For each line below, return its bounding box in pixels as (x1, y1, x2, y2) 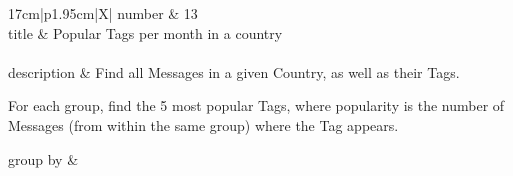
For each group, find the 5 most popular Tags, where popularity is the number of (8, 95, 505, 116)
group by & (8, 148, 79, 169)
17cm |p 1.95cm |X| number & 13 (8, 3, 198, 23)
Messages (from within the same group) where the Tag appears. (8, 114, 399, 135)
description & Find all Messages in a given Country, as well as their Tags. (8, 61, 460, 82)
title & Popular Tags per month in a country (8, 22, 283, 43)
